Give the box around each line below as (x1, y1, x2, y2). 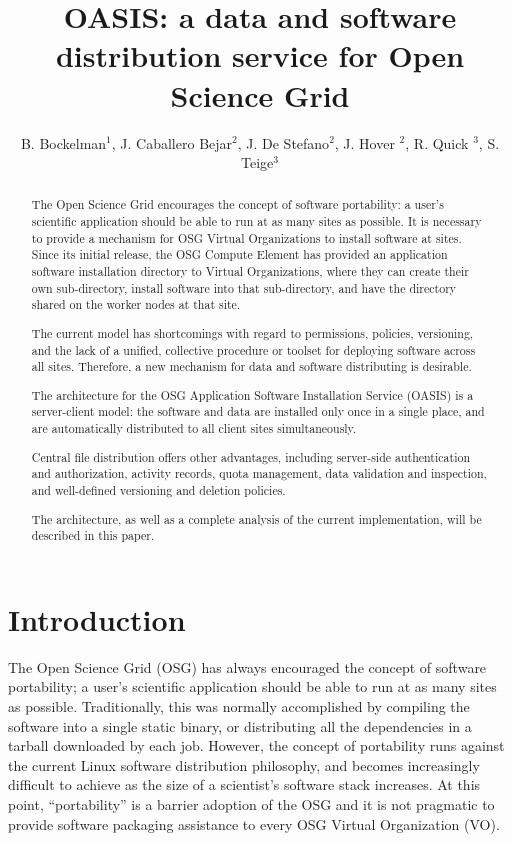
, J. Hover (334, 132, 395, 153)
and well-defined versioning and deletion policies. (31, 482, 286, 498)
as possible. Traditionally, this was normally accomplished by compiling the (8, 695, 470, 716)
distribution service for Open (55, 35, 465, 76)
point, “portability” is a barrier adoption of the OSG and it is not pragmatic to (8, 793, 495, 814)
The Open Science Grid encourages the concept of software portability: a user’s (31, 196, 444, 213)
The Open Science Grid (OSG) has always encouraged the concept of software (8, 656, 487, 677)
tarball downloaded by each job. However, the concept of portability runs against (8, 735, 505, 756)
